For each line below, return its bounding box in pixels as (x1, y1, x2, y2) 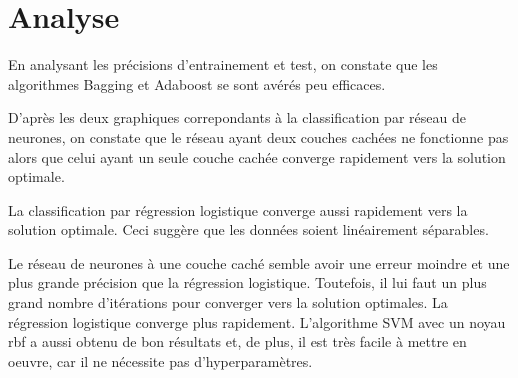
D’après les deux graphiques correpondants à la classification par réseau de (8, 107, 466, 128)
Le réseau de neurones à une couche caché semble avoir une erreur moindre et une (8, 252, 510, 273)
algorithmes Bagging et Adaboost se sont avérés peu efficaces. (8, 73, 386, 94)
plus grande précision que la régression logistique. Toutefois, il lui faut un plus (8, 272, 487, 293)
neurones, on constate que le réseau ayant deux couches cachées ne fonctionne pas (8, 126, 509, 147)
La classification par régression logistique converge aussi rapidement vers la (8, 199, 468, 220)
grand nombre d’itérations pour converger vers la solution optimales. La (8, 292, 448, 313)
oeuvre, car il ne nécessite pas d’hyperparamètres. (8, 350, 313, 371)
